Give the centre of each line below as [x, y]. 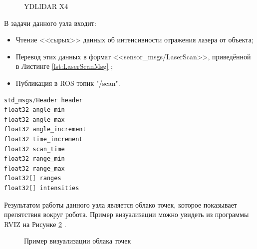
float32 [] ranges [33, 178]
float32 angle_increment [45, 129]
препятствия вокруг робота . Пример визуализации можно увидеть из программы [127, 214]
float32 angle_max [34, 120]
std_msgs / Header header [43, 100]
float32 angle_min [34, 110]
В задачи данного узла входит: [50, 23]
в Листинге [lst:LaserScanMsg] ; [64, 66]
